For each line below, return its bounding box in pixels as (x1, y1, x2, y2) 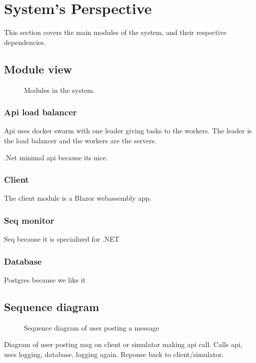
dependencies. (4, 36, 46, 47)
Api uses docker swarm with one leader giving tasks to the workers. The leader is (4, 125, 252, 136)
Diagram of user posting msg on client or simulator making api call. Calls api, (4, 339, 243, 350)
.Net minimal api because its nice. (4, 152, 108, 162)
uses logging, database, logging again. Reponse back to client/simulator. (4, 349, 224, 359)
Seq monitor (4, 214, 54, 226)
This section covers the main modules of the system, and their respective (4, 27, 227, 37)
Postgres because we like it (4, 274, 86, 285)
